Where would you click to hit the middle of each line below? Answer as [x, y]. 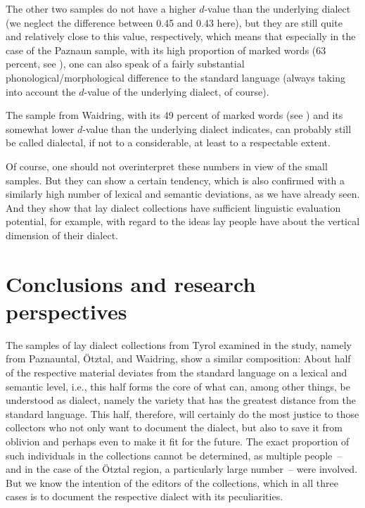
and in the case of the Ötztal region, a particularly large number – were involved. [182, 469]
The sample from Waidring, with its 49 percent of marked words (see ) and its [174, 115]
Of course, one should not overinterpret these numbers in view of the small [167, 166]
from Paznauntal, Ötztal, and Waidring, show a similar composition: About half [178, 358]
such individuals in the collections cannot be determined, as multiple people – [174, 455]
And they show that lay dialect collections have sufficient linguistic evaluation [173, 207]
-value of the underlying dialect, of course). [177, 91]
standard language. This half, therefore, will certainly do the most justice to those [182, 413]
